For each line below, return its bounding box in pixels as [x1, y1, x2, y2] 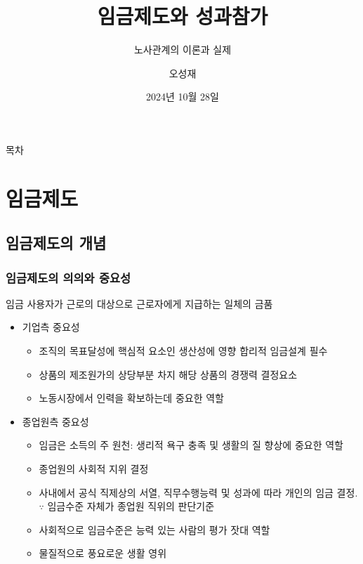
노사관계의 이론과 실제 [133, 42, 232, 57]
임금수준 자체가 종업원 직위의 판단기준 [47, 499, 215, 513]
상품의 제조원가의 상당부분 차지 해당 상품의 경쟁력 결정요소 [39, 367, 298, 381]
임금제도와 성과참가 [97, 1, 268, 30]
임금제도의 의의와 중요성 [6, 268, 131, 286]
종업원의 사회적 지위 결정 [39, 461, 149, 476]
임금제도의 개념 [6, 232, 107, 254]
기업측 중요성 [22, 320, 80, 334]
